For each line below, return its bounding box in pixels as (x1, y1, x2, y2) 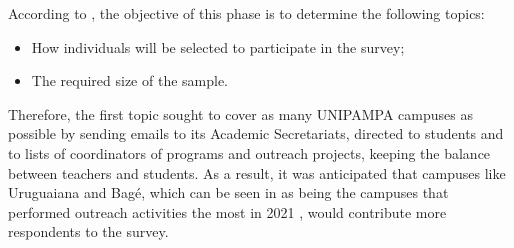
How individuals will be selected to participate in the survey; (31, 36, 405, 57)
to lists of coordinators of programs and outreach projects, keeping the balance (8, 142, 491, 163)
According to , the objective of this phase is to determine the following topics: (8, 3, 485, 23)
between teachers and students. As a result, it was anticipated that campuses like (8, 162, 506, 183)
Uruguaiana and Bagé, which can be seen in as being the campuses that (8, 182, 449, 203)
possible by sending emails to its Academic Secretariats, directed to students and (8, 123, 504, 144)
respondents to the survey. (8, 221, 169, 242)
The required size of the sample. (31, 70, 229, 91)
